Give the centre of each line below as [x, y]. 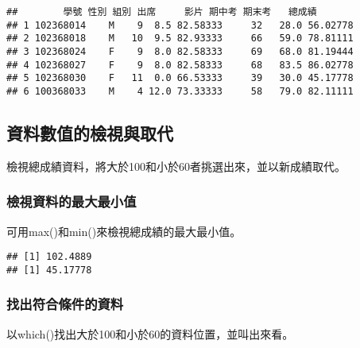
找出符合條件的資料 [65, 304]
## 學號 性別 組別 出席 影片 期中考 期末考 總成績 [162, 12]
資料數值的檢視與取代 [90, 132]
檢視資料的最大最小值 [72, 201]
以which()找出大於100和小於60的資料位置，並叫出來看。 [150, 333]
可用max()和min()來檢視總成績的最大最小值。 [124, 231]
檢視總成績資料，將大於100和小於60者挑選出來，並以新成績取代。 [176, 166]
